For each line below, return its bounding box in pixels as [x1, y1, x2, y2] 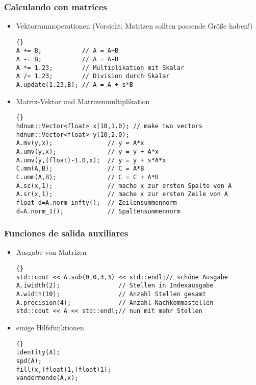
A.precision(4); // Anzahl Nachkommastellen [16, 299, 214, 306]
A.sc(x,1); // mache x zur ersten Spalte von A [16, 182, 232, 189]
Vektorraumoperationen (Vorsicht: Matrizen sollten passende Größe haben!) [16, 20, 253, 31]
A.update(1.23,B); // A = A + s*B [16, 81, 133, 89]
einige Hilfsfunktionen [16, 322, 84, 332]
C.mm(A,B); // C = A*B [16, 165, 144, 173]
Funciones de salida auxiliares [4, 227, 129, 239]
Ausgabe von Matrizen [16, 247, 87, 257]
